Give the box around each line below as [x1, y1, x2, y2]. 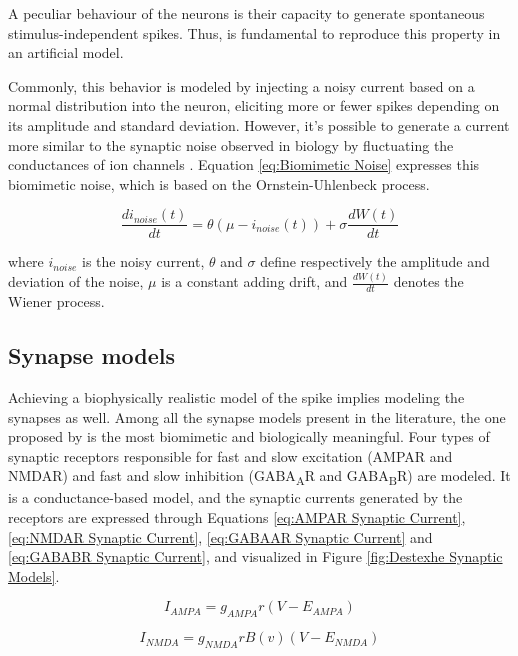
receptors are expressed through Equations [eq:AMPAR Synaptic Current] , [8, 507, 466, 528]
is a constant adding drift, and [161, 271, 348, 292]
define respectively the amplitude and [260, 251, 490, 272]
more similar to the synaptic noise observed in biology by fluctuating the [8, 134, 454, 155]
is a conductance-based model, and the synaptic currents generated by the [8, 487, 463, 508]
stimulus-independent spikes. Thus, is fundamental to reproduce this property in [8, 22, 501, 43]
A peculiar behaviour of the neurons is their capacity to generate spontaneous [8, 3, 485, 23]
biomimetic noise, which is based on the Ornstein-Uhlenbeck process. [8, 173, 430, 194]
